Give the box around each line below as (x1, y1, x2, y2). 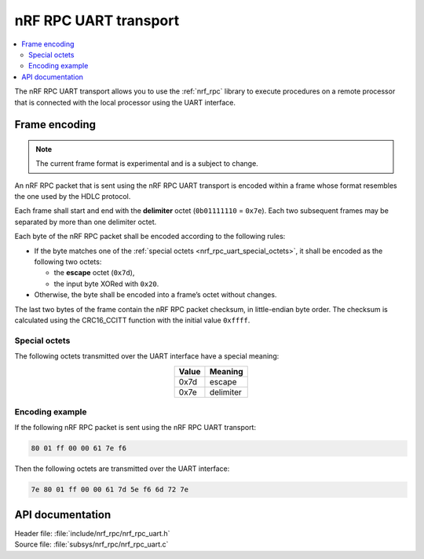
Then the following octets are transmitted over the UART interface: (14, 464, 230, 473)
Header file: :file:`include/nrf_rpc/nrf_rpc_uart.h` (14, 528, 170, 538)
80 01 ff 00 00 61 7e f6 (31, 444, 127, 453)
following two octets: (34, 257, 102, 267)
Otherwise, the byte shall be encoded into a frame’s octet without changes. (34, 290, 277, 300)
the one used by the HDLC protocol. (14, 192, 131, 201)
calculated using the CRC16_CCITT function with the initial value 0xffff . (14, 315, 250, 325)
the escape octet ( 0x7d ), (53, 268, 135, 278)
